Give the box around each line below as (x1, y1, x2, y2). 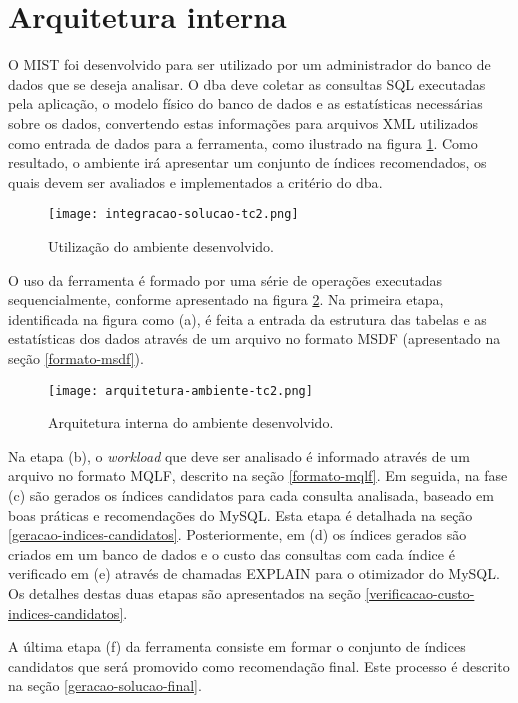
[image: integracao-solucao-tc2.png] (48, 207, 299, 222)
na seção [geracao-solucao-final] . (8, 675, 202, 696)
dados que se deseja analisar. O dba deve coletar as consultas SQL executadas (8, 73, 486, 94)
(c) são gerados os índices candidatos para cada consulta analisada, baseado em (8, 484, 494, 505)
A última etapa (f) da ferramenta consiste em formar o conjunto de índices (8, 636, 466, 657)
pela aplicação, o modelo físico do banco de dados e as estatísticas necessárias (8, 93, 483, 114)
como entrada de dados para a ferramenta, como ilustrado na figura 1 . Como (8, 132, 478, 153)
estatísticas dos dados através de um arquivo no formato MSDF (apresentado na (8, 328, 501, 349)
